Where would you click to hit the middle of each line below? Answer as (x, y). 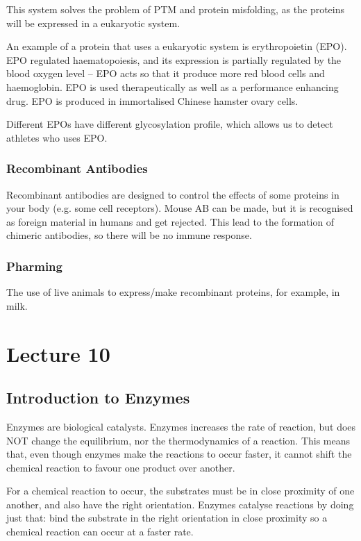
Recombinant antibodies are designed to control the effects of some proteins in (173, 194)
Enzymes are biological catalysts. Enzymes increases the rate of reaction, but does (181, 426)
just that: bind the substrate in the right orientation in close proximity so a (167, 518)
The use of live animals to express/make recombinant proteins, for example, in (173, 292)
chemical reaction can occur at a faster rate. (100, 532)
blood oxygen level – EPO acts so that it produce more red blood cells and (166, 73)
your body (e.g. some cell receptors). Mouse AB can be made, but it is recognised (180, 208)
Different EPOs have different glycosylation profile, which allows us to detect (170, 124)
